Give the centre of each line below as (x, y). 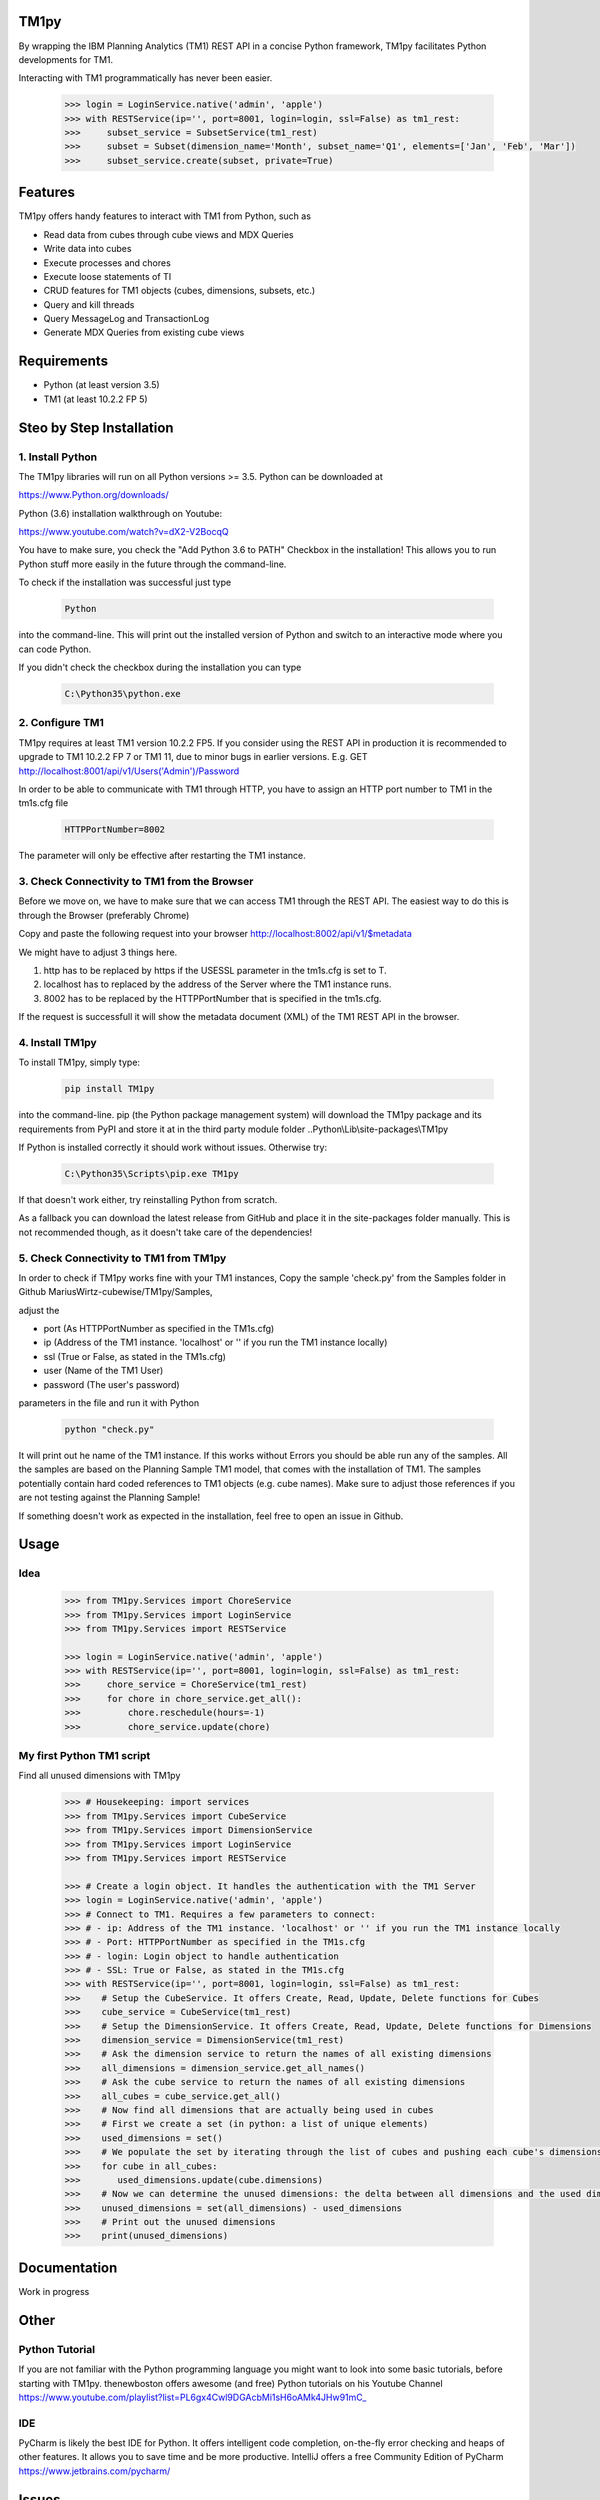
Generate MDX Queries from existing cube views (144, 332)
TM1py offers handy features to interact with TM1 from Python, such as (165, 216)
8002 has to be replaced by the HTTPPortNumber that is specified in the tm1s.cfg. (212, 998)
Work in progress (54, 2291)
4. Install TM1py (57, 1042)
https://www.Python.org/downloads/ (93, 495)
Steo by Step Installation (96, 427)
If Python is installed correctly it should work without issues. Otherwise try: (173, 1147)
